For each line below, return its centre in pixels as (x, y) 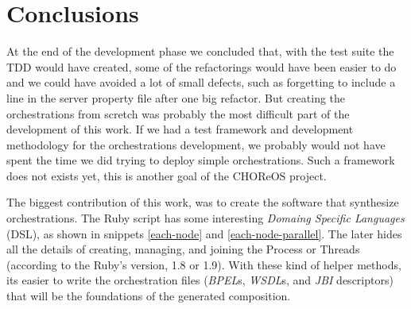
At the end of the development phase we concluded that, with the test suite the (200, 51)
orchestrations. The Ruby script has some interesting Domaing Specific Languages (205, 218)
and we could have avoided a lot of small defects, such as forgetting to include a (201, 82)
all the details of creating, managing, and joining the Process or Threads (183, 249)
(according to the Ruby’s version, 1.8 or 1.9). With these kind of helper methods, (204, 264)
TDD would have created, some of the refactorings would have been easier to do (202, 66)
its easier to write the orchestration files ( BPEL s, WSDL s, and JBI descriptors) (200, 280)
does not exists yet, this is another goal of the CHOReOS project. (167, 175)
